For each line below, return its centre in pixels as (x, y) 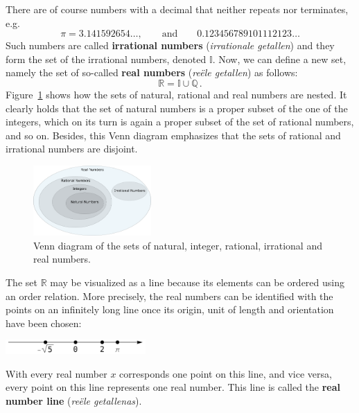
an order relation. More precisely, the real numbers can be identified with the (169, 296)
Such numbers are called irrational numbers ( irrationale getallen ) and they (170, 45)
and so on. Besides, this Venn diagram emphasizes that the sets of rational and (173, 135)
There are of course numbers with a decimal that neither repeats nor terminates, (177, 9)
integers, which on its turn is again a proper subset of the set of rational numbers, (180, 122)
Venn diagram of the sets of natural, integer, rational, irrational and (178, 245)
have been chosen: (44, 323)
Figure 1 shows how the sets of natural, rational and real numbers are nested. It (176, 94)
